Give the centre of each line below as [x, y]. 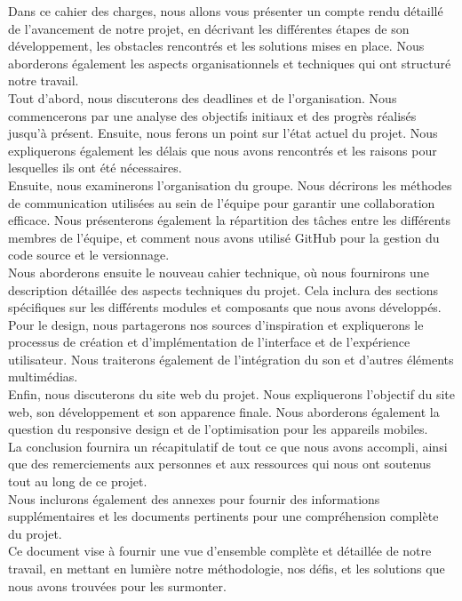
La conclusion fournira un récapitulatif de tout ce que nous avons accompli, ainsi [228, 446]
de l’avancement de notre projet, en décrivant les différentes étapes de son [209, 28]
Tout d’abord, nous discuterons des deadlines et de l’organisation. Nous [203, 97]
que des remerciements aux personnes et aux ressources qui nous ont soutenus [220, 464]
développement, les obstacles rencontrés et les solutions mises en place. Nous [216, 46]
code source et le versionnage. [89, 255]
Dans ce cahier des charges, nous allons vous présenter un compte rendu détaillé [226, 11]
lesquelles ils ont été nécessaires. [95, 168]
